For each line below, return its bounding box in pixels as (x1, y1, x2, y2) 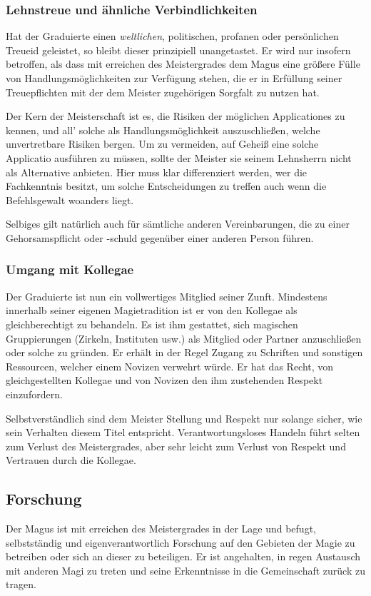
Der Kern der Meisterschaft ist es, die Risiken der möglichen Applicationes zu (6, 108, 345, 123)
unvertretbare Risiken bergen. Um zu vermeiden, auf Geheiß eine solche (6, 136, 319, 151)
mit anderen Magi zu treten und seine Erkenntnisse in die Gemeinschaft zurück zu (6, 562, 365, 577)
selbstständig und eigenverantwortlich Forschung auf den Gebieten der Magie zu (6, 535, 355, 550)
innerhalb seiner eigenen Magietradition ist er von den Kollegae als (6, 303, 298, 318)
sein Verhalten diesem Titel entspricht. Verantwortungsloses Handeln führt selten (6, 425, 360, 440)
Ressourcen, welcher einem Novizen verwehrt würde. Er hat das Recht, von (6, 358, 334, 373)
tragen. (6, 577, 36, 592)
